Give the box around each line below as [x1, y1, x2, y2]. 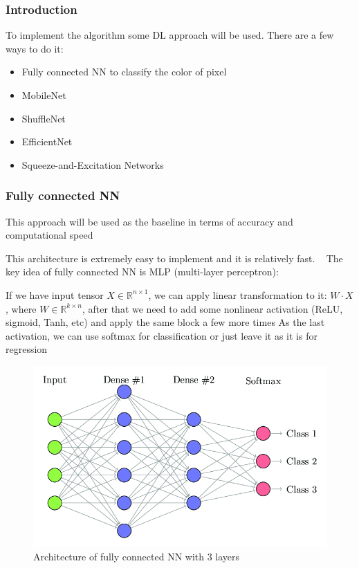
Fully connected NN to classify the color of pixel [21, 64, 227, 79]
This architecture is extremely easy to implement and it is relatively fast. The [6, 250, 343, 265]
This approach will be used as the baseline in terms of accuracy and [6, 214, 293, 228]
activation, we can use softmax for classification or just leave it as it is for [6, 328, 317, 342]
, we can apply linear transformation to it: [148, 287, 327, 302]
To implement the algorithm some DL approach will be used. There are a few [6, 28, 334, 42]
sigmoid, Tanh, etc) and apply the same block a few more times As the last [6, 315, 325, 329]
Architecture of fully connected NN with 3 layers [33, 549, 240, 564]
